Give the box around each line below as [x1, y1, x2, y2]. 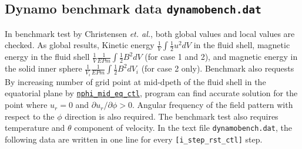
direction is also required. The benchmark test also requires [65, 110, 278, 122]
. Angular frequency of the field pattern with [132, 99, 293, 111]
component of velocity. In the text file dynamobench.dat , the [74, 121, 292, 134]
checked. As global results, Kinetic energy [5, 39, 155, 51]
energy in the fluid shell [5, 50, 90, 63]
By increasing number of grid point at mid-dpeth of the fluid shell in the [5, 75, 266, 87]
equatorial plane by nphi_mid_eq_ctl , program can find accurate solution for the [5, 87, 298, 99]
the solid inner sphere [5, 62, 82, 74]
